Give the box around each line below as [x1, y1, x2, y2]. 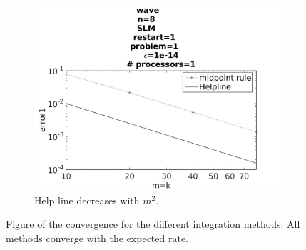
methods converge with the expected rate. [6, 230, 189, 245]
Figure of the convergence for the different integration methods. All [6, 216, 300, 231]
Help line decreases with [34, 192, 140, 207]
